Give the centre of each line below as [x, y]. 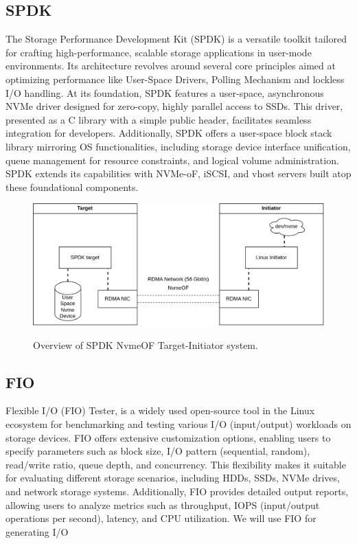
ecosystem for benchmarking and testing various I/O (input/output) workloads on [178, 423]
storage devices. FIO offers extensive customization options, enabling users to [168, 437]
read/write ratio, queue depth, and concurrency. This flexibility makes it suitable [176, 464]
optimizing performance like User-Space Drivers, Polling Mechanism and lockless [175, 79]
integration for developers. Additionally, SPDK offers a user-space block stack [169, 133]
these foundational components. [72, 186]
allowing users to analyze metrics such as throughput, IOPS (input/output [163, 505]
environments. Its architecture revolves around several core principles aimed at [171, 66]
